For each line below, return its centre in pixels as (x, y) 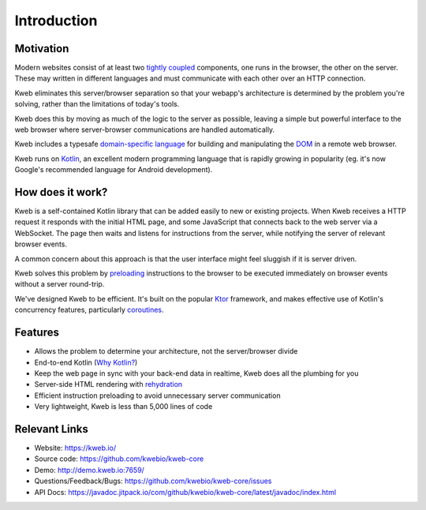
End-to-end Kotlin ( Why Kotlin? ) (86, 362)
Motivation (42, 49)
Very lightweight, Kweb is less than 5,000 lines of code (123, 407)
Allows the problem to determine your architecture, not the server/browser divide (166, 351)
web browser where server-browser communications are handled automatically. (145, 129)
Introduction (56, 21)
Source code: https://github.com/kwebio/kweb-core (119, 459)
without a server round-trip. (60, 284)
